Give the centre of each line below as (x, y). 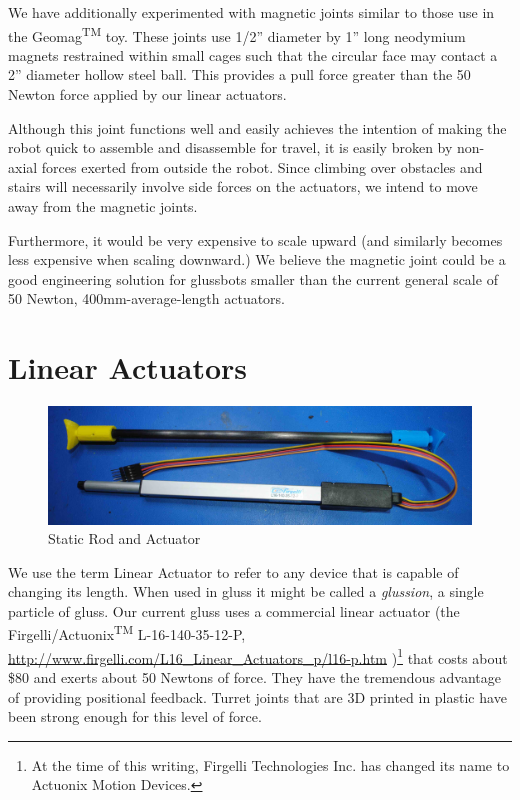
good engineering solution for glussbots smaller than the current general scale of (253, 278)
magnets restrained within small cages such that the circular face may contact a (253, 54)
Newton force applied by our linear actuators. (147, 94)
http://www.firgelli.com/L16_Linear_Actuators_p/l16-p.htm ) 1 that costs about (258, 656)
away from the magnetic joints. (103, 206)
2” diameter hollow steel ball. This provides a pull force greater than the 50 (239, 74)
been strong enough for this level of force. (135, 716)
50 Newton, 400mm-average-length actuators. (147, 298)
